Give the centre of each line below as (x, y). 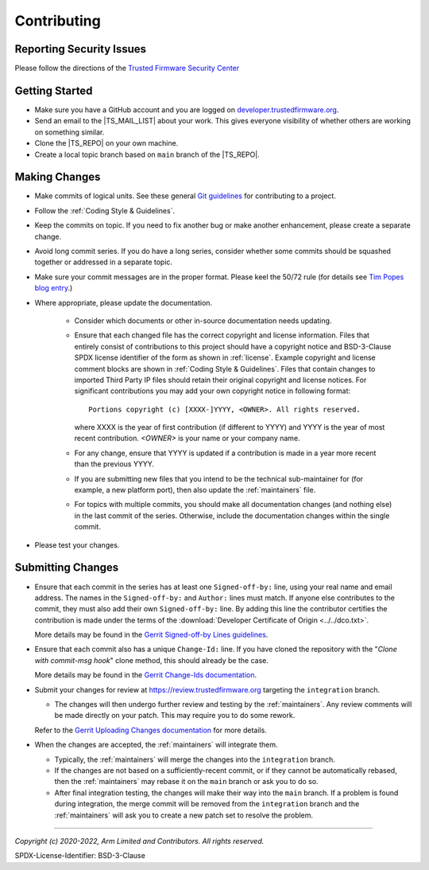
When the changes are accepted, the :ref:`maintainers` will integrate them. (156, 745)
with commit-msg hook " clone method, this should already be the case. (152, 660)
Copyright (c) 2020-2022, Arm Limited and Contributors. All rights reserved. (139, 841)
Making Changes (58, 177)
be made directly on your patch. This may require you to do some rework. (175, 716)
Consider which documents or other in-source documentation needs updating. (203, 320)
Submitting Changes (67, 568)
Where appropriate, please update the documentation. (124, 302)
